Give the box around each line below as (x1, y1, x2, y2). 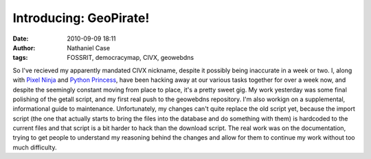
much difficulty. (12, 143, 57, 151)
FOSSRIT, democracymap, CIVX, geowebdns (67, 54, 194, 62)
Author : (12, 43, 36, 52)
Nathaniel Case (67, 43, 110, 52)
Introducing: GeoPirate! (12, 10, 150, 25)
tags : (12, 54, 28, 62)
